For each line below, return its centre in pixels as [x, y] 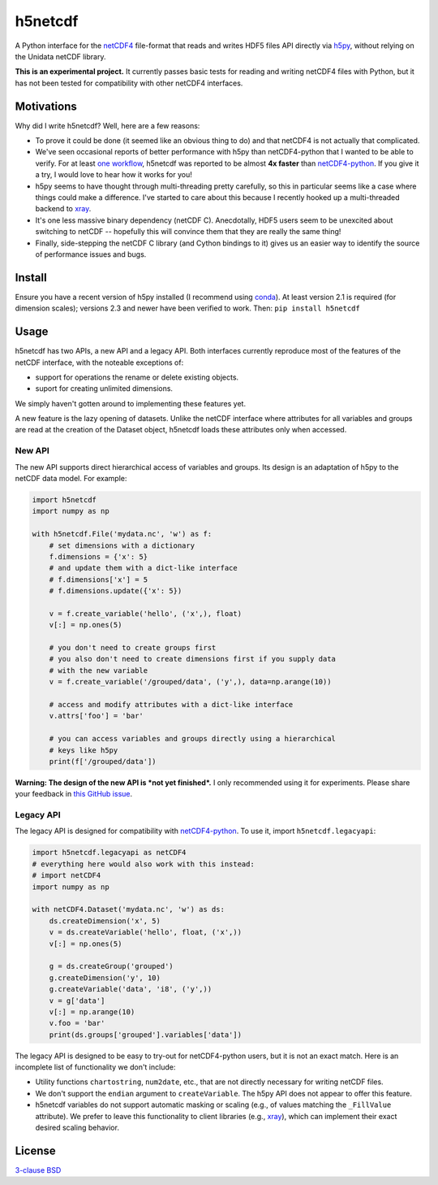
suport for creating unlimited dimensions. [104, 388]
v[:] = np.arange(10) [92, 1011]
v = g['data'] [77, 1001]
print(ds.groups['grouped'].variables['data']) [146, 1035]
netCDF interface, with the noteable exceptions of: [99, 362]
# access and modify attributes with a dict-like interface [171, 705]
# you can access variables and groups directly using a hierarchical [193, 739]
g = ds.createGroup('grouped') [111, 966]
